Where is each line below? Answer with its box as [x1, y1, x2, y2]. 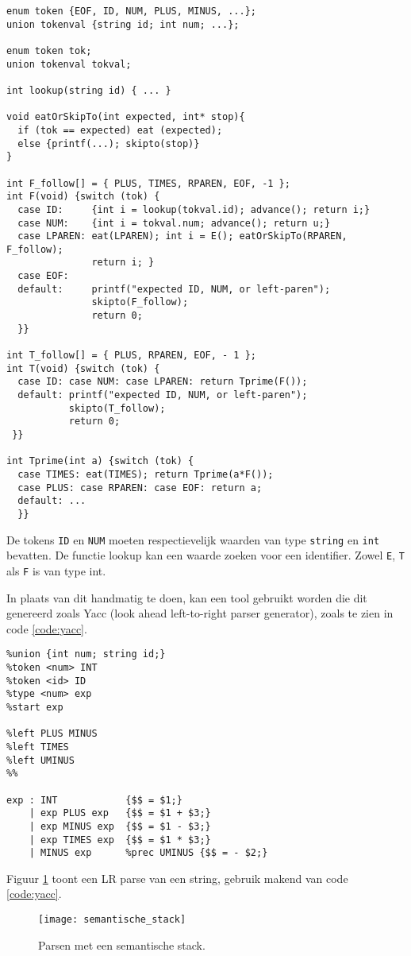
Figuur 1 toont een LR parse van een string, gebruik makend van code [6, 869, 348, 886]
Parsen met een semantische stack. [38, 936, 205, 953]
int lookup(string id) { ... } [6, 84, 171, 96]
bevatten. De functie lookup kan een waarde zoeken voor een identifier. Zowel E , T [6, 547, 405, 563]
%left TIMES [6, 741, 69, 753]
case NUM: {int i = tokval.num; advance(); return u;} [17, 217, 331, 229]
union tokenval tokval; [6, 58, 132, 70]
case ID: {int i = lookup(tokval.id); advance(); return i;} [17, 203, 371, 215]
